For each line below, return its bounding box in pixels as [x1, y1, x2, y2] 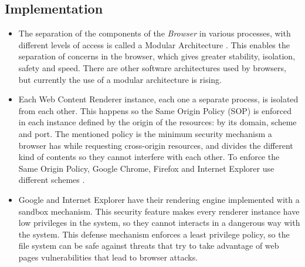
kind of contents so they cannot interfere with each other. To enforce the [18, 151, 280, 163]
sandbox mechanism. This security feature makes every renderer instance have [18, 205, 300, 217]
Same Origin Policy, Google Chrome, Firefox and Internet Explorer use [18, 162, 274, 174]
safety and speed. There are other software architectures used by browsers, [18, 61, 286, 74]
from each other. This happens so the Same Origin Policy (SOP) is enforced [18, 104, 292, 116]
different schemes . [18, 173, 85, 186]
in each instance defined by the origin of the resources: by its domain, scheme [18, 116, 297, 128]
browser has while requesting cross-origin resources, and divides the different [18, 139, 293, 151]
